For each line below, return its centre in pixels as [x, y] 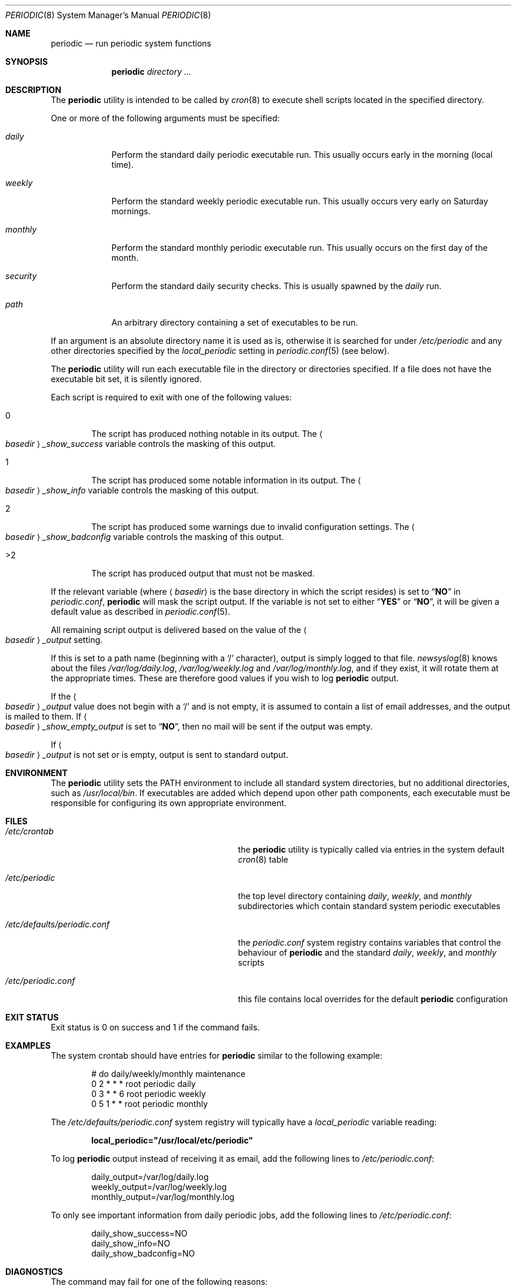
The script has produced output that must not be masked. [203, 573]
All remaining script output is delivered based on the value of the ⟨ [179, 630]
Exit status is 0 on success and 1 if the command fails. [155, 1027]
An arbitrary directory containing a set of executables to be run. [235, 322]
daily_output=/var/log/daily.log [150, 1177]
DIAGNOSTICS [34, 1272]
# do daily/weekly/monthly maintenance [169, 1074]
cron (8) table [263, 859]
